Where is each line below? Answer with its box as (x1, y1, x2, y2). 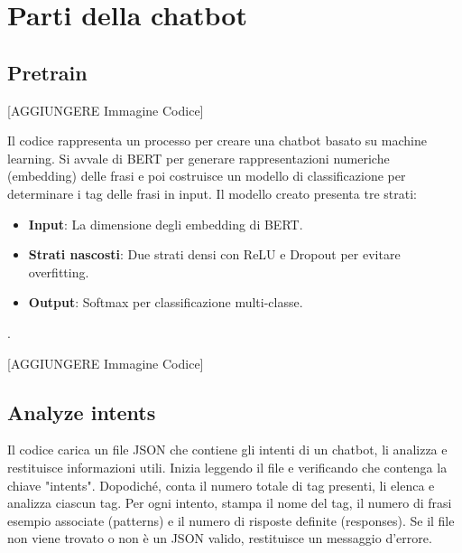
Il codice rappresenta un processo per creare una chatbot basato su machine (7, 131, 427, 150)
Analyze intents (7, 398, 156, 426)
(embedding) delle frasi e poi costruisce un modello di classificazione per (7, 166, 406, 185)
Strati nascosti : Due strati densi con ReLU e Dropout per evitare (28, 245, 401, 264)
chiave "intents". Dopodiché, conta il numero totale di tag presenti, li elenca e (7, 475, 435, 494)
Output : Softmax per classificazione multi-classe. (28, 293, 303, 312)
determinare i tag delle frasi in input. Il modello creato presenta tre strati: (7, 183, 417, 202)
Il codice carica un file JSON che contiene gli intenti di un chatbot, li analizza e (7, 440, 448, 459)
